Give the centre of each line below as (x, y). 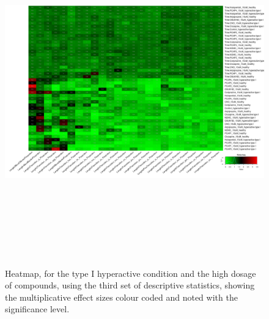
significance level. (37, 309)
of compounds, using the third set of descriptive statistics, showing (130, 285)
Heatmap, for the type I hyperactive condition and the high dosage (131, 273)
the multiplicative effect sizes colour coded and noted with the (121, 297)
